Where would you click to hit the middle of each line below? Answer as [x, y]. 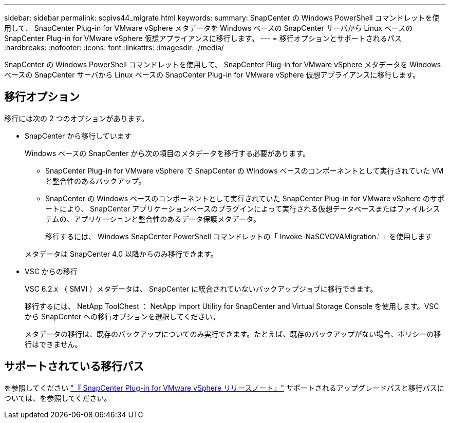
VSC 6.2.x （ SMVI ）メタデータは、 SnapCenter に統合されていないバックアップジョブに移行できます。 [201, 289]
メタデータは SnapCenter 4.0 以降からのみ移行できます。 [121, 254]
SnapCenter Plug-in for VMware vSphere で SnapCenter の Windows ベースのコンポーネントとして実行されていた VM [245, 170]
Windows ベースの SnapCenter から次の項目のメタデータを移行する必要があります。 [167, 153]
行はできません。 [53, 344]
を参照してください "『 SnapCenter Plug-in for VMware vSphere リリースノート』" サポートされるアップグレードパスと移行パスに [224, 388]
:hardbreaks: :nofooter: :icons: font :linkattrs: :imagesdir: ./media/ [114, 47]
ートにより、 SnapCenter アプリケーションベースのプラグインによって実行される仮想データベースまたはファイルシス [243, 208]
